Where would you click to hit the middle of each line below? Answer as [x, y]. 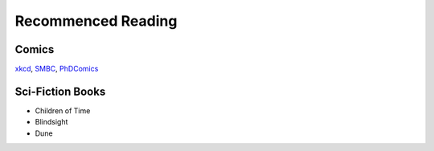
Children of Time [63, 110]
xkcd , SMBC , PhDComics [57, 69]
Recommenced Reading [96, 21]
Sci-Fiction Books [60, 91]
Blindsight [51, 122]
